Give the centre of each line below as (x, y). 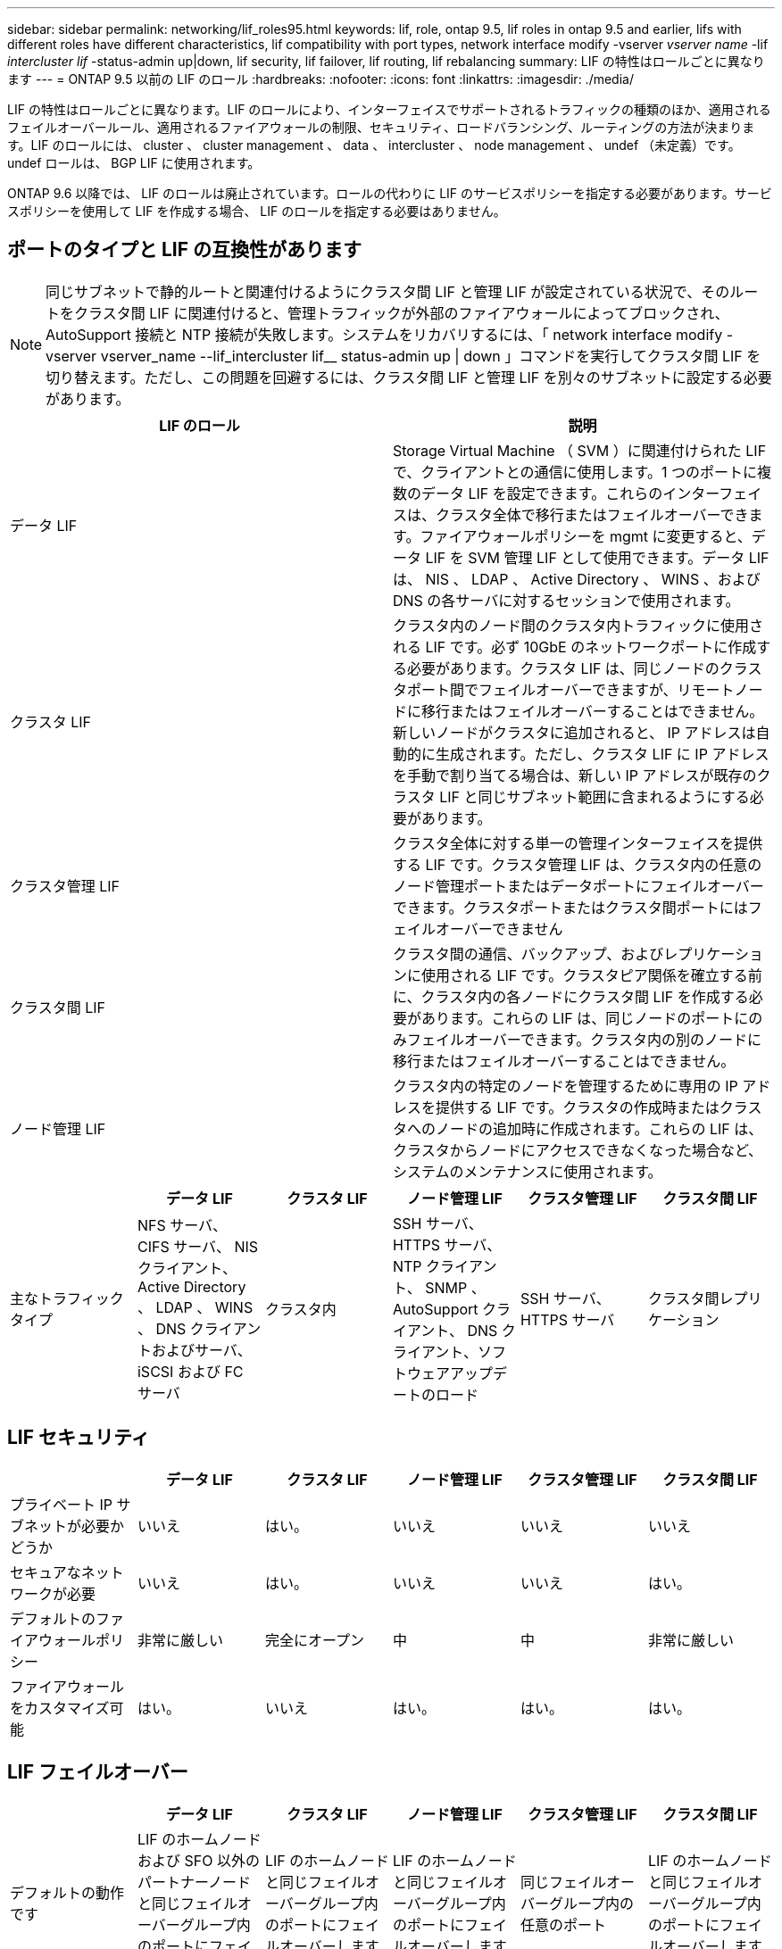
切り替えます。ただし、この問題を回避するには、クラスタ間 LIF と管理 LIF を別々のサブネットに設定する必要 (409, 377)
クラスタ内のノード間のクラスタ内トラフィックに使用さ (578, 625)
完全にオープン (315, 1640)
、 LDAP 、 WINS (195, 1307)
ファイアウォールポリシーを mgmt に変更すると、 (586, 536)
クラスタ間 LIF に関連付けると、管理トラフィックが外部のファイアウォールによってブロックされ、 (402, 313)
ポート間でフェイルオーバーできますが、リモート (571, 689)
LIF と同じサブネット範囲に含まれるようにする (595, 796)
